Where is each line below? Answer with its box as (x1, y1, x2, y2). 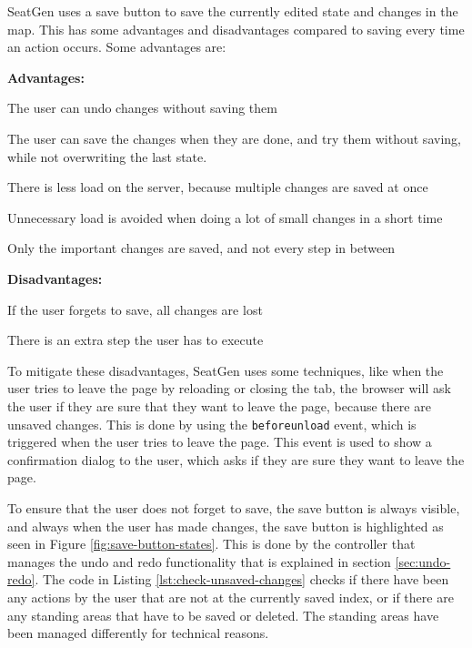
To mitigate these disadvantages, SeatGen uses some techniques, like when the (7, 360, 444, 380)
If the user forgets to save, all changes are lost (7, 299, 263, 319)
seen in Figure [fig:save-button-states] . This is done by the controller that (7, 534, 416, 553)
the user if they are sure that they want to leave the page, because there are (7, 396, 431, 415)
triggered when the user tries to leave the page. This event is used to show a (7, 432, 432, 451)
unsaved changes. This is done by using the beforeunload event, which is (7, 414, 417, 433)
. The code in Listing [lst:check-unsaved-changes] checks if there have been (35, 570, 449, 589)
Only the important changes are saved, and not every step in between (7, 238, 396, 258)
